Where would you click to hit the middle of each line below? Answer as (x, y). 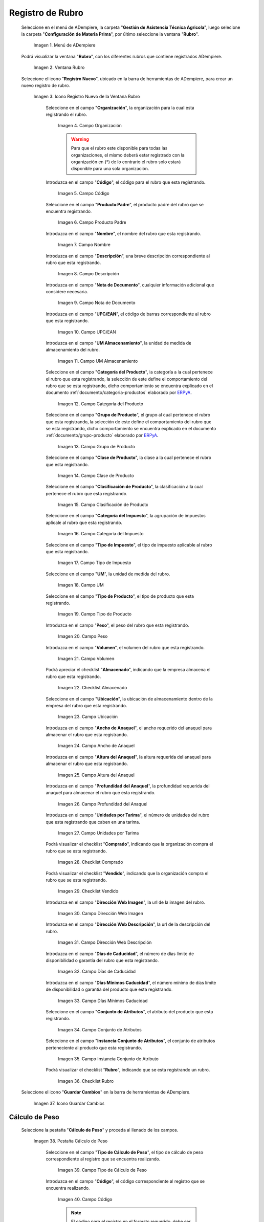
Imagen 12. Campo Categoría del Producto (101, 404)
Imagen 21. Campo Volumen (86, 658)
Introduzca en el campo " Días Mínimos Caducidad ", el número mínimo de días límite (131, 982)
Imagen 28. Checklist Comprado (90, 862)
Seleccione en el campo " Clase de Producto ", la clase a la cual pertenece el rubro (129, 458)
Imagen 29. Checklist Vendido (88, 891)
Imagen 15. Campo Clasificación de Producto (103, 505)
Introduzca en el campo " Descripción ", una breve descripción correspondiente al (128, 256)
